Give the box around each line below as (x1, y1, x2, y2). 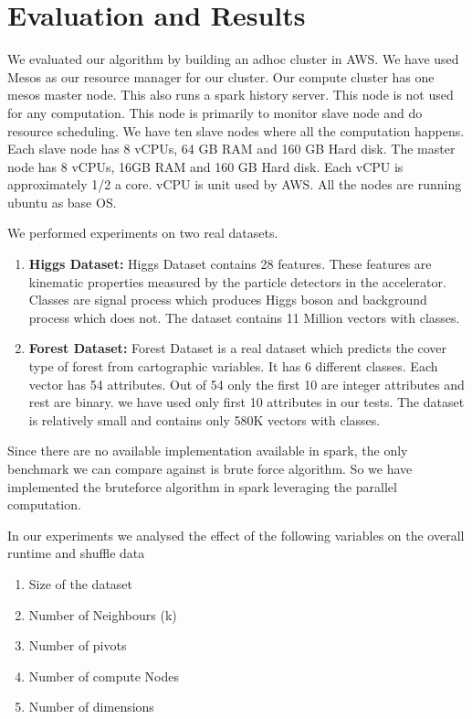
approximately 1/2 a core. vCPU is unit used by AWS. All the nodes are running (7, 175, 462, 194)
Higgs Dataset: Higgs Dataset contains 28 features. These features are (28, 254, 432, 274)
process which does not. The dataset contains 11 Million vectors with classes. (28, 307, 460, 327)
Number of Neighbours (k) (28, 605, 177, 624)
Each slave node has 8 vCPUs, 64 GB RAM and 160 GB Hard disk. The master (7, 139, 456, 158)
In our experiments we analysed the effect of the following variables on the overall (7, 525, 465, 544)
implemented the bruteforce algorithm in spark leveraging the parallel (7, 477, 397, 496)
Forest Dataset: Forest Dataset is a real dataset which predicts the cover (28, 338, 447, 358)
